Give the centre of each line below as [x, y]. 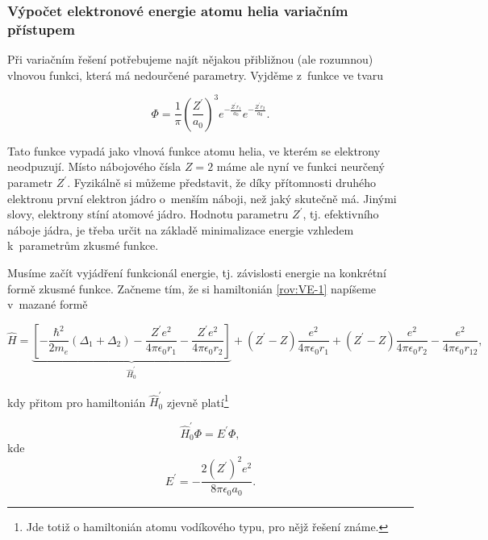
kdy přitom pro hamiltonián [77, 402]
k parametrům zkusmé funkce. [83, 245]
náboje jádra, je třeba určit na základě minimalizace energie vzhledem [181, 229]
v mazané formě [48, 304]
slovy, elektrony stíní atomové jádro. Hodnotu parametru [148, 214]
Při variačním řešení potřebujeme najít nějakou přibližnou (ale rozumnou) [190, 59]
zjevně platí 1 [198, 401]
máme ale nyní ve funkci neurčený [300, 166]
